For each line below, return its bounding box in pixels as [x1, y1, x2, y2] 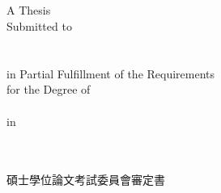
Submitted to [6, 17, 72, 34]
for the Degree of [6, 81, 91, 98]
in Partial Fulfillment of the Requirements [6, 65, 215, 82]
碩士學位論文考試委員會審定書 [6, 171, 165, 188]
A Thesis [6, 2, 51, 19]
